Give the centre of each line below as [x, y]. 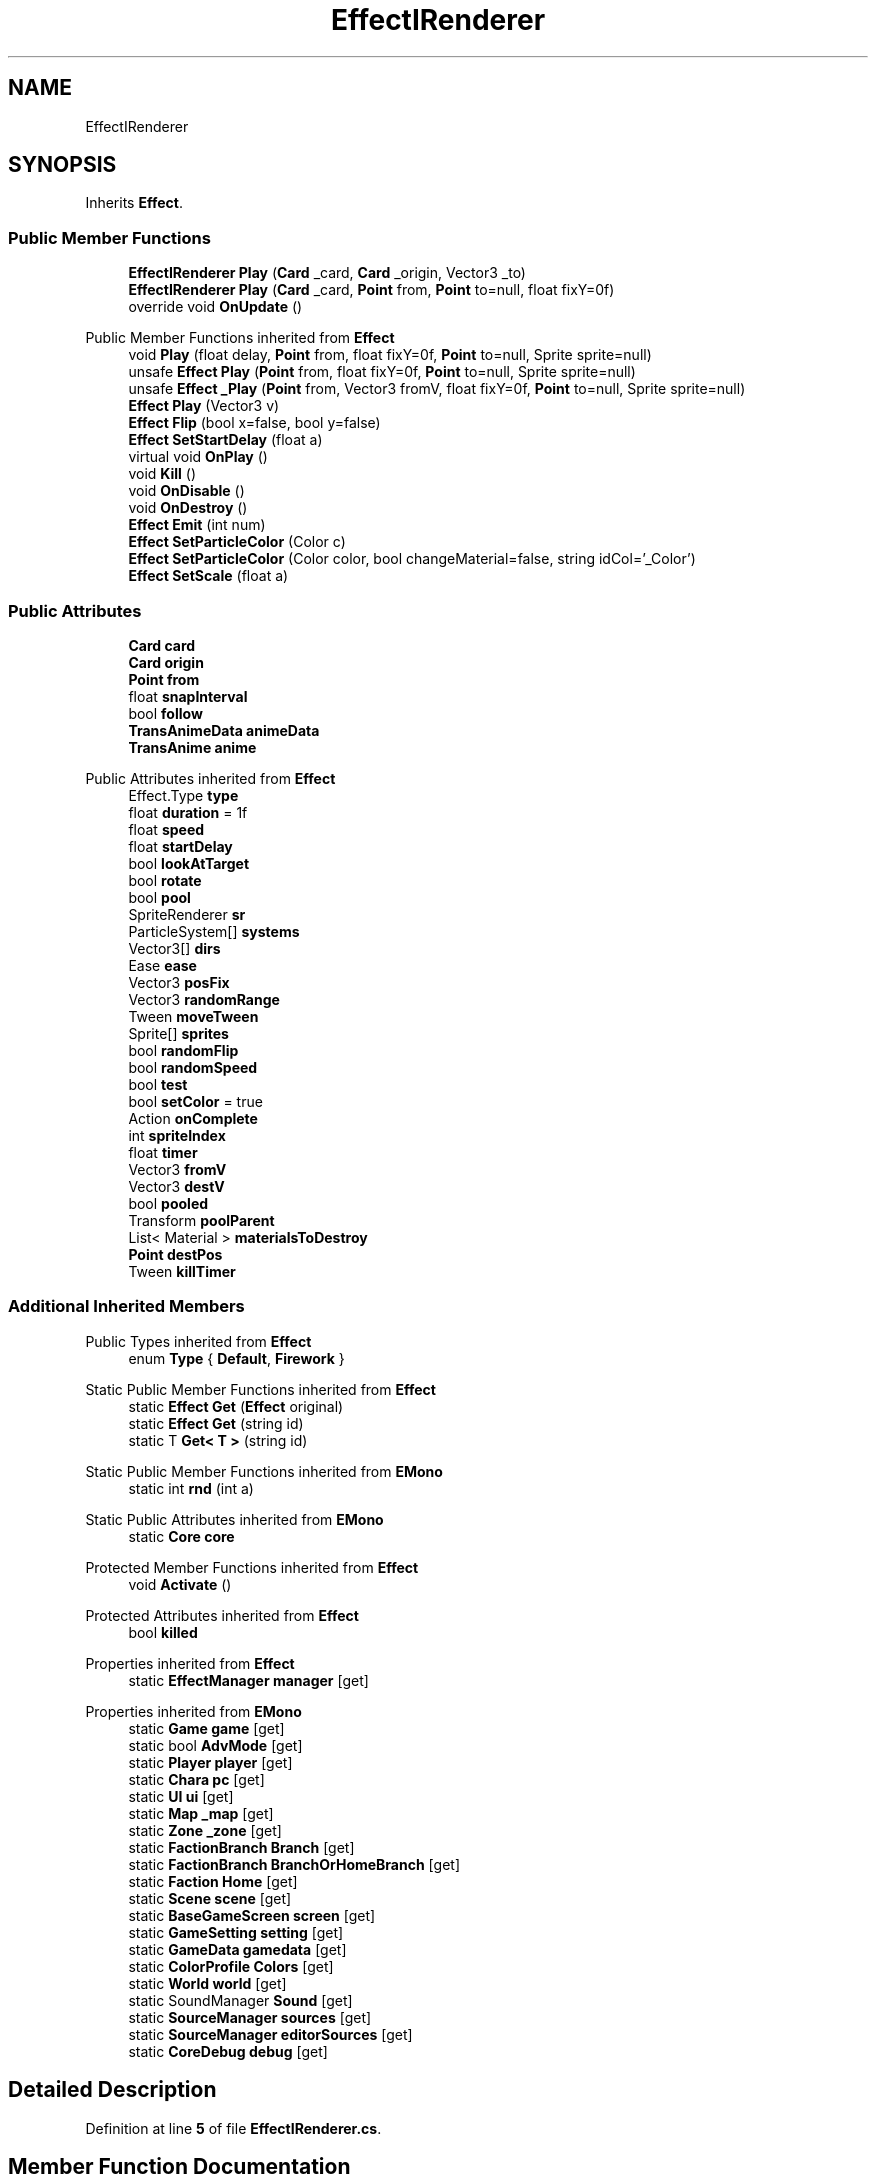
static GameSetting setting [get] [236, 1932]
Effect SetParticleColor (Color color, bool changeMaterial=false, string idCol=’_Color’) [412, 559]
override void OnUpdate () [215, 307]
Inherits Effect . [134, 203]
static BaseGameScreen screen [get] [252, 1915]
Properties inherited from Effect [190, 1663]
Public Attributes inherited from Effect [210, 778]
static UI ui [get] [181, 1796]
